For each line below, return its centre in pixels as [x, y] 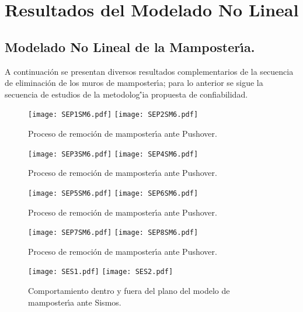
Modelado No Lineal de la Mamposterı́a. [130, 46]
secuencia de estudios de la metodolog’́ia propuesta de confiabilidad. [126, 94]
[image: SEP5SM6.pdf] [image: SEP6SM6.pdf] [113, 193]
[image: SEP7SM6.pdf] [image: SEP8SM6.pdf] [113, 233]
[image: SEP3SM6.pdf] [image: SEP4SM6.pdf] [113, 154]
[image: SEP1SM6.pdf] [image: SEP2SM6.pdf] [113, 115]
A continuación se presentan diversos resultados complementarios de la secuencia [149, 71]
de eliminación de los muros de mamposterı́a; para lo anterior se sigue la [134, 83]
